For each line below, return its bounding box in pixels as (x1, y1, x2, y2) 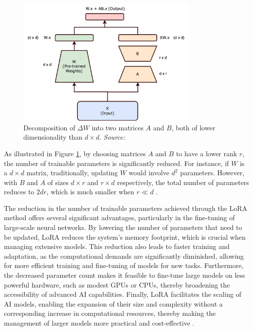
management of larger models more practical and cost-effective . (4, 318, 195, 328)
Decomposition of (23, 122, 75, 132)
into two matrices (91, 122, 144, 132)
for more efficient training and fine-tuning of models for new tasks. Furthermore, (4, 260, 244, 270)
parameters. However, (180, 167, 245, 178)
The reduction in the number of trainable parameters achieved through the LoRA (4, 203, 248, 213)
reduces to (4, 186, 35, 197)
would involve (128, 167, 169, 178)
